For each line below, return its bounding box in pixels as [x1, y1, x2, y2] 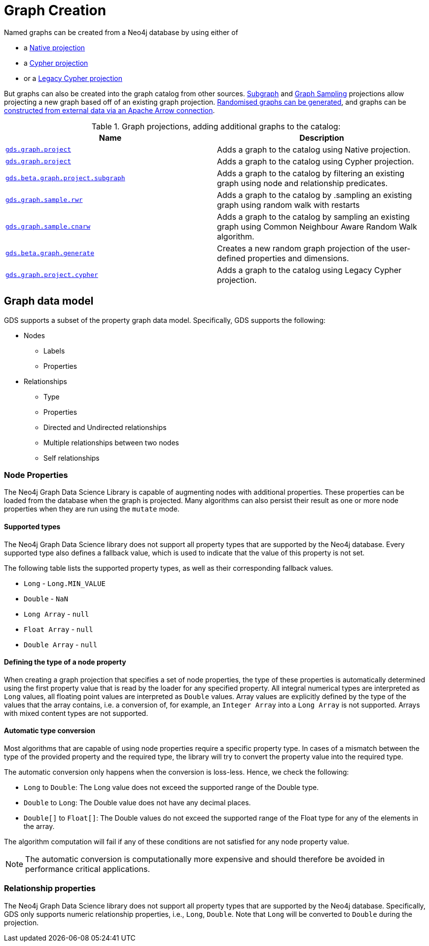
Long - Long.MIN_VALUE [24, 579, 106, 588]
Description [299, 132, 344, 143]
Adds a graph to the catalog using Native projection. [217, 144, 411, 155]
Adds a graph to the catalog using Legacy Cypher [217, 265, 402, 275]
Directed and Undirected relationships [43, 423, 167, 432]
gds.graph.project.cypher [5, 271, 98, 279]
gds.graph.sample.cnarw [5, 223, 91, 231]
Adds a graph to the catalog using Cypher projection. [217, 156, 414, 166]
